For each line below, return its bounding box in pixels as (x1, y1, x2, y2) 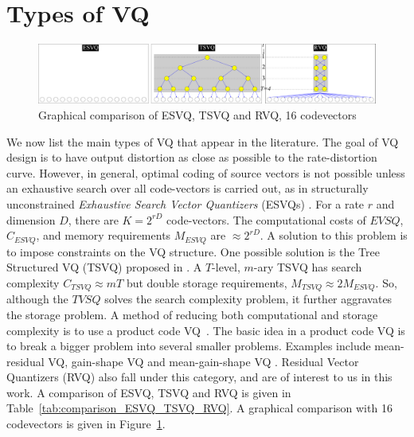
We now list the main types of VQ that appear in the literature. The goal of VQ (6, 133, 399, 150)
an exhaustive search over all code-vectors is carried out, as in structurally (6, 180, 369, 197)
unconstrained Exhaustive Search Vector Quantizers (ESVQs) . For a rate (6, 196, 365, 213)
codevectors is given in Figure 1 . (6, 416, 166, 432)
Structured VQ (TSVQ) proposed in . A (6, 259, 202, 275)
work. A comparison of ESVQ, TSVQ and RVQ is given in (6, 384, 291, 400)
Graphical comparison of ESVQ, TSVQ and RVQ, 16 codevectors (38, 107, 357, 123)
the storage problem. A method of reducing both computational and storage (6, 306, 378, 322)
